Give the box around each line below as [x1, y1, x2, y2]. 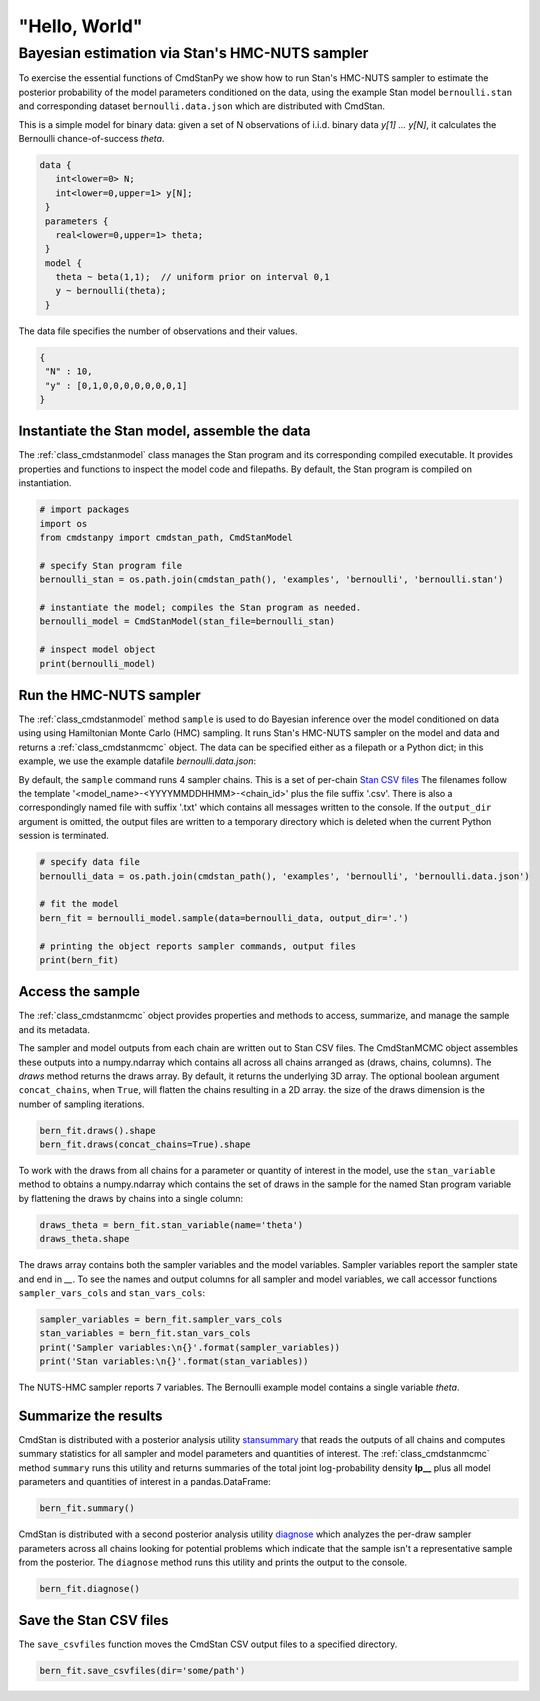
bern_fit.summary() [39, 1503, 135, 1514]
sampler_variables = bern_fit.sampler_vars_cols [39, 1314, 283, 1325]
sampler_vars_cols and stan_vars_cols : [18, 1287, 205, 1299]
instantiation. [18, 477, 72, 489]
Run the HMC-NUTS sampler [18, 686, 201, 704]
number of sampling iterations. [18, 1098, 145, 1110]
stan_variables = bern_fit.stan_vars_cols [39, 1328, 251, 1339]
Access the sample [18, 983, 140, 1000]
